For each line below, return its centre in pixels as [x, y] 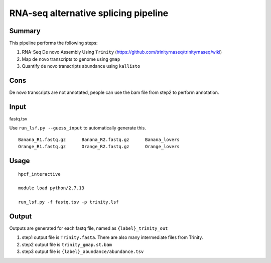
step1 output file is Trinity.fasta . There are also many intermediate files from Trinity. [112, 237]
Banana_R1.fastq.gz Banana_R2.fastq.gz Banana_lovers [99, 140]
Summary [25, 31]
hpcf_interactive [39, 174]
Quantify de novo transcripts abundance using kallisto [81, 66]
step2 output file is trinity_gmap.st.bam [67, 244]
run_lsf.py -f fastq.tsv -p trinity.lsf [69, 202]
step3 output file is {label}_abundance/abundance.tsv [83, 251]
